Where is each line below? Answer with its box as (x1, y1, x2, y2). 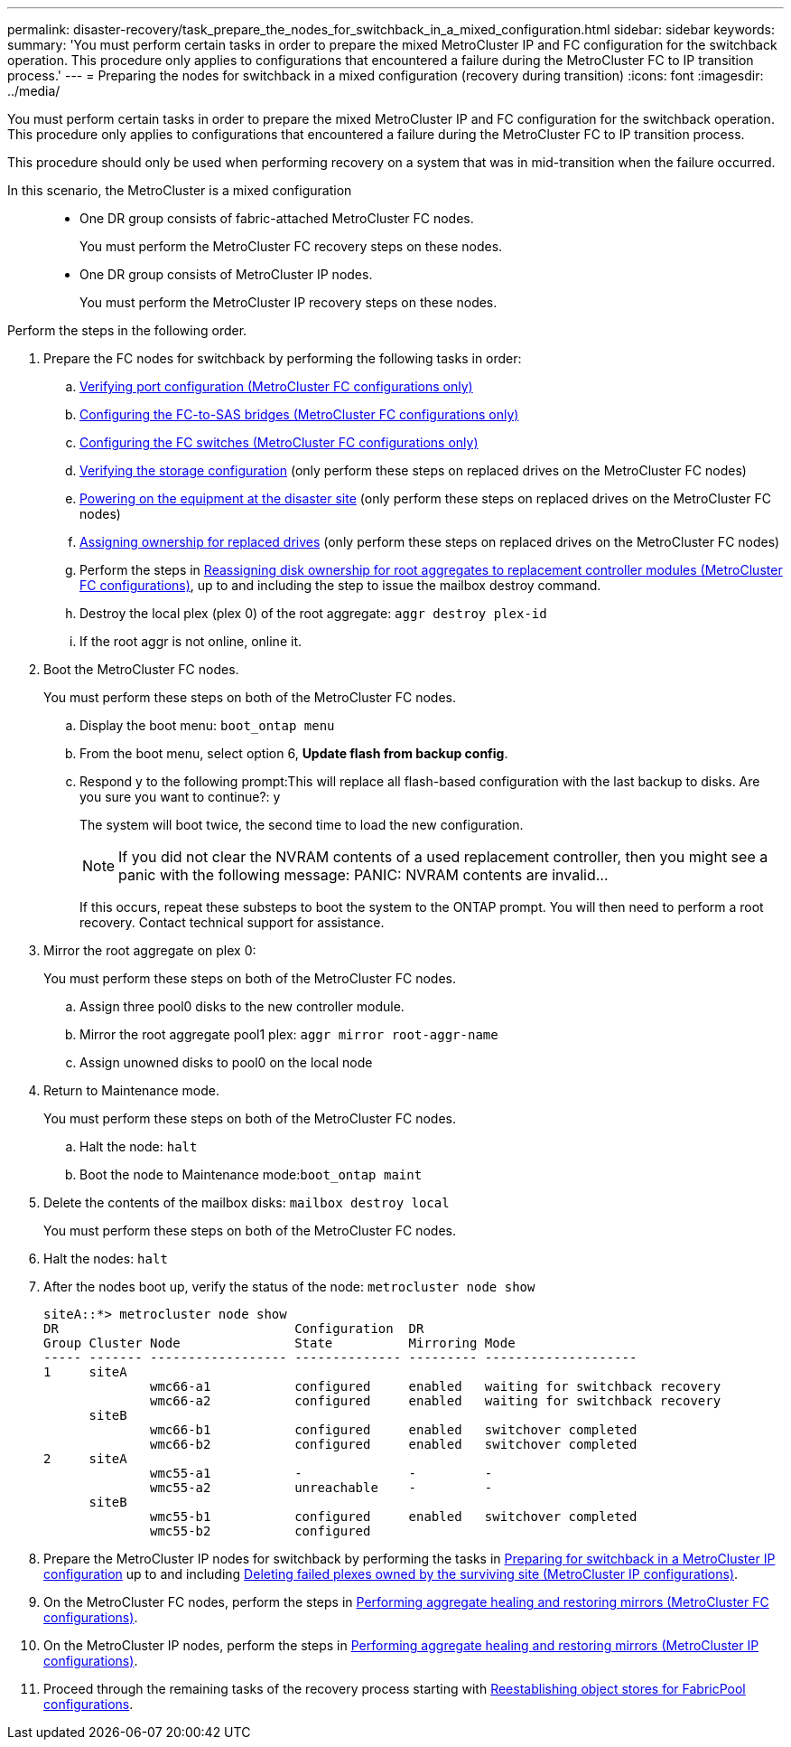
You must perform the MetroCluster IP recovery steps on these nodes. (79, 295, 498, 310)
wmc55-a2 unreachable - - (150, 1480, 493, 1495)
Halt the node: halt (79, 1139, 198, 1154)
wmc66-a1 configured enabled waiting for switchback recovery (150, 1379, 721, 1394)
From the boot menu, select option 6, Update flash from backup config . (79, 746, 508, 761)
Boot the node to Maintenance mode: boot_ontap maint (79, 1167, 423, 1182)
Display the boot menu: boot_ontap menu (79, 718, 335, 733)
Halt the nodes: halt (43, 1251, 168, 1266)
